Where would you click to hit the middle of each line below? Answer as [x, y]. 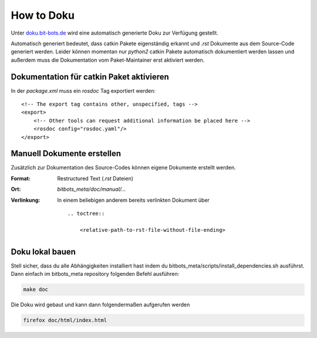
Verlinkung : [26, 200]
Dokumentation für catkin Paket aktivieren [90, 77]
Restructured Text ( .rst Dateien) [95, 178]
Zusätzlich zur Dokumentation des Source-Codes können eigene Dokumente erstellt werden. [123, 168]
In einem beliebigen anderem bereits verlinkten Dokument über [133, 200]
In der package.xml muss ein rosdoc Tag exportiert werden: [83, 90]
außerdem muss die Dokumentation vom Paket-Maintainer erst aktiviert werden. [108, 60]
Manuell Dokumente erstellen [66, 153]
